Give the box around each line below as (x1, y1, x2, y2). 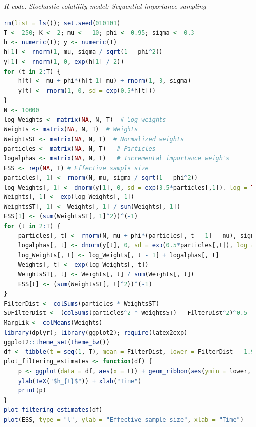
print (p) (18, 387, 46, 394)
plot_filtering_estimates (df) (4, 406, 103, 414)
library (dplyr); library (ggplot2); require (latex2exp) (4, 329, 188, 336)
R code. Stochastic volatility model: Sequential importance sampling (4, 1, 206, 11)
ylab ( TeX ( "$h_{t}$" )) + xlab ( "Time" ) (18, 377, 142, 385)
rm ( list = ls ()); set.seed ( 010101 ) (4, 19, 121, 27)
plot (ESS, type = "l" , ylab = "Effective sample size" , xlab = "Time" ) (4, 416, 244, 423)
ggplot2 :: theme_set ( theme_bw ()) (4, 339, 110, 346)
